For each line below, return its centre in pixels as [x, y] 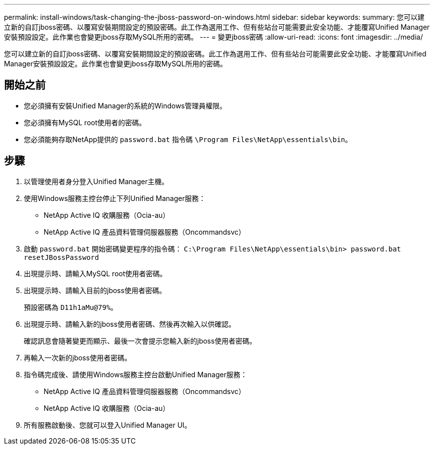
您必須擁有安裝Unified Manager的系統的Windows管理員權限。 [125, 105]
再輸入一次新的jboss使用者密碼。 [78, 357]
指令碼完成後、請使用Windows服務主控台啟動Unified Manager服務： [136, 374]
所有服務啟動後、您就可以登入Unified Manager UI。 [108, 425]
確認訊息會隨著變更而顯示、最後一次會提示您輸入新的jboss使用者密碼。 [140, 341]
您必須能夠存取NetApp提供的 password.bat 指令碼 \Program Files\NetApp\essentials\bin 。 [188, 139]
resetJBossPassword [61, 257]
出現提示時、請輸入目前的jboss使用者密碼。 [95, 290]
